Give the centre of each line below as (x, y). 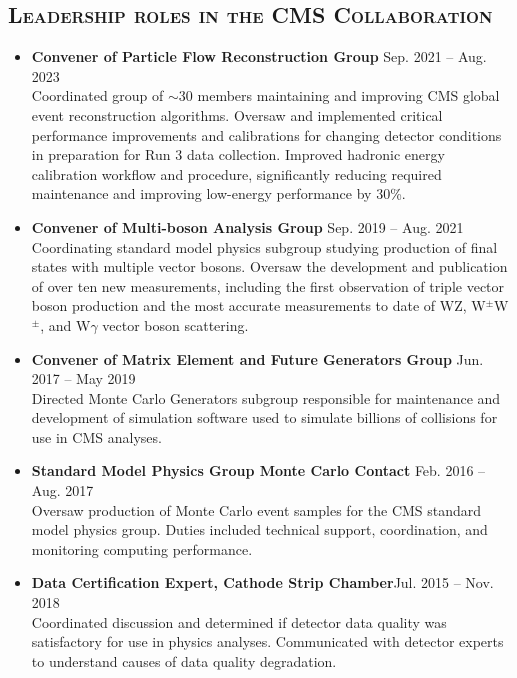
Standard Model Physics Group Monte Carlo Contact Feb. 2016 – (258, 470)
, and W (65, 324)
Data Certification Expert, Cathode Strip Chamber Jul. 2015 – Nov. (262, 582)
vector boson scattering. (175, 324)
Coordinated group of (97, 95)
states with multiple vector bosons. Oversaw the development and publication (269, 266)
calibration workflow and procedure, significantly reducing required (236, 173)
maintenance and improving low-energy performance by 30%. (218, 193)
